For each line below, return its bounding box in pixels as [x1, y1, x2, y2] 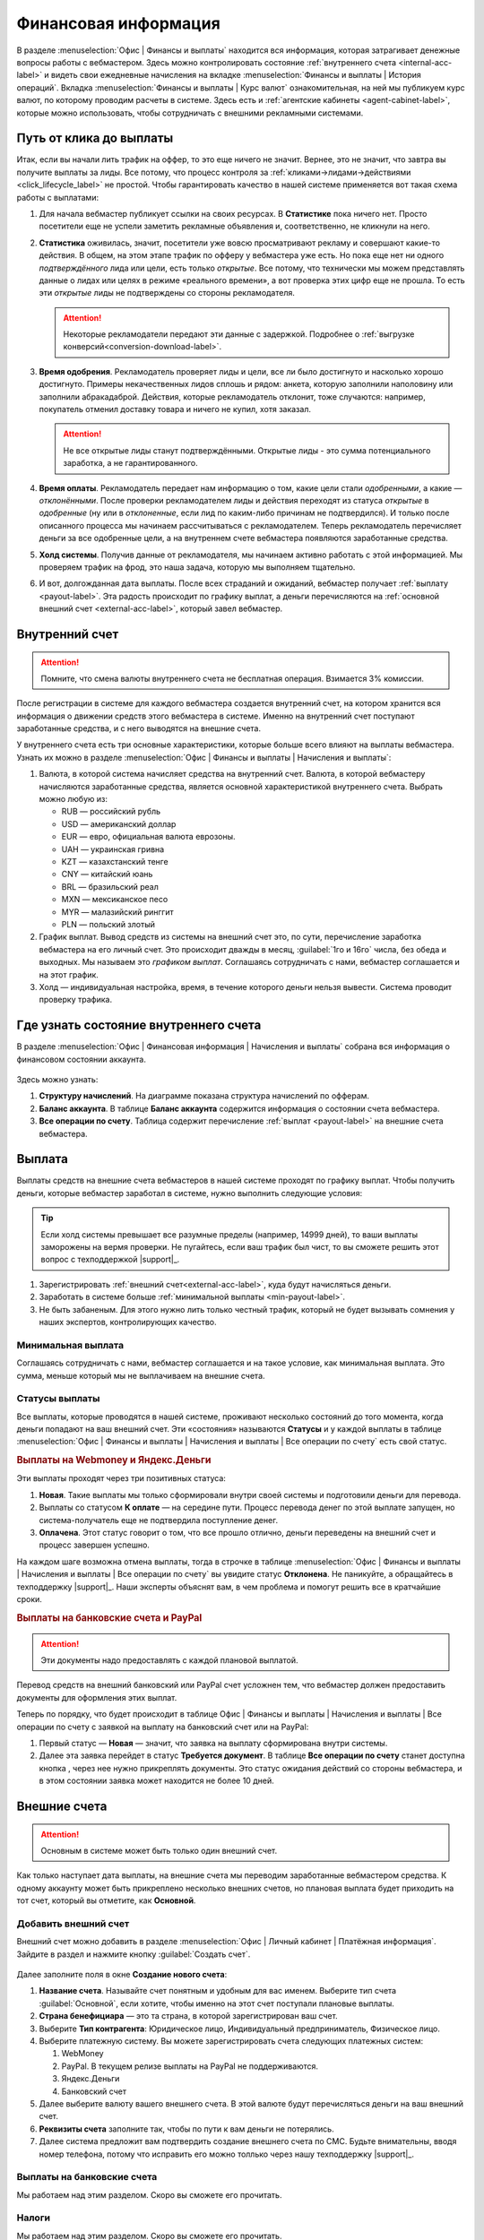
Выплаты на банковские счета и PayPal [16, 1611, 203, 1624]
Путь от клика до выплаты [16, 131, 174, 146]
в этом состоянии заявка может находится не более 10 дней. [39, 1775, 274, 1787]
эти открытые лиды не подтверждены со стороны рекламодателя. [39, 288, 296, 298]
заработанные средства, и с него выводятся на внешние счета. [16, 723, 262, 734]
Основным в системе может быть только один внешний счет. [40, 1845, 278, 1856]
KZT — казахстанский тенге [61, 857, 169, 866]
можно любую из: [39, 794, 108, 805]
